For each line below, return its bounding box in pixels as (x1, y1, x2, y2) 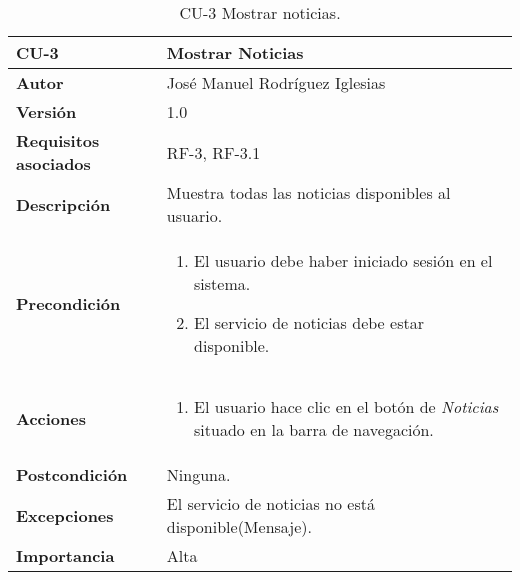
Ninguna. (166, 463, 231, 486)
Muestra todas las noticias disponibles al (166, 181, 451, 204)
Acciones (16, 406, 86, 430)
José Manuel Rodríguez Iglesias (166, 71, 386, 94)
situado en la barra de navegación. (194, 418, 434, 441)
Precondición (16, 291, 121, 315)
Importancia (16, 544, 115, 567)
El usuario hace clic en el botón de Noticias (194, 395, 499, 418)
